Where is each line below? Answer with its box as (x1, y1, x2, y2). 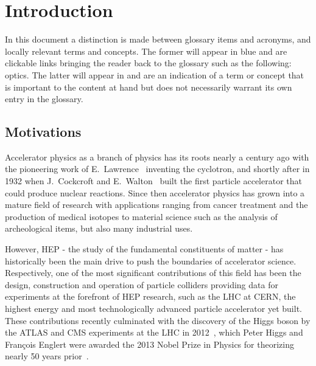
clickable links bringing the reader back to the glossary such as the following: (5, 57, 292, 69)
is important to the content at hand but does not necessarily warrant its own (5, 80, 292, 93)
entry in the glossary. (5, 92, 83, 105)
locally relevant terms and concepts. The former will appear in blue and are (5, 44, 287, 57)
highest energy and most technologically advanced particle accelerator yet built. (5, 302, 302, 315)
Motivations (5, 122, 82, 141)
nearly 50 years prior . (5, 350, 89, 362)
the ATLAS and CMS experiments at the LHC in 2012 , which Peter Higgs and (5, 326, 303, 339)
